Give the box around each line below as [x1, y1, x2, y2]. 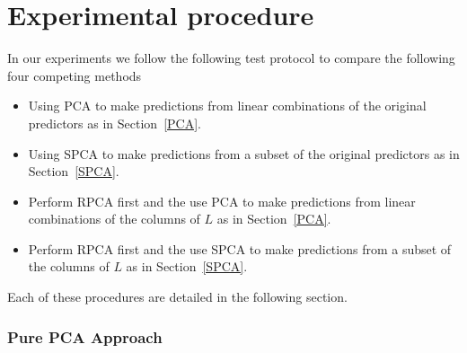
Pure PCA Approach [7, 325, 163, 348]
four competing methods [7, 66, 142, 84]
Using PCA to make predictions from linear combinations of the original [28, 96, 427, 115]
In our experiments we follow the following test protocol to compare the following [7, 49, 455, 67]
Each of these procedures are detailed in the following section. [7, 287, 348, 306]
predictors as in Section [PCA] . [28, 113, 201, 132]
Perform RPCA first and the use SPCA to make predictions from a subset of [28, 239, 452, 258]
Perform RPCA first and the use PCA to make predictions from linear [28, 191, 416, 210]
